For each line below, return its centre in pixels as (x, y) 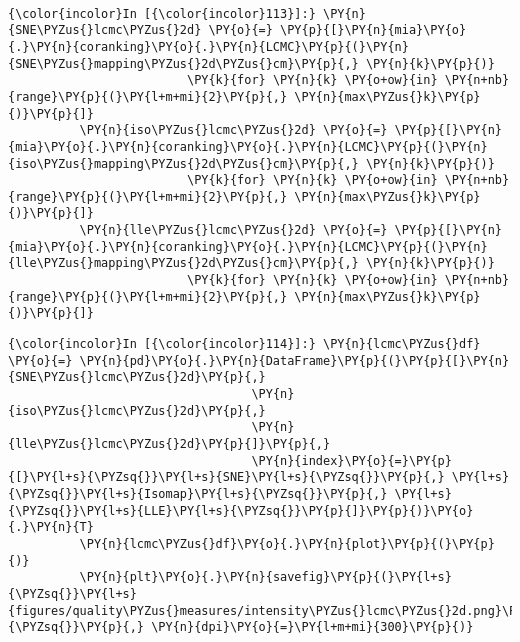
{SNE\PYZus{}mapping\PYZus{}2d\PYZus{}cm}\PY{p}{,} (183, 63)
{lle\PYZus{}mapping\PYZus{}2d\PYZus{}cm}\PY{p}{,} (183, 263)
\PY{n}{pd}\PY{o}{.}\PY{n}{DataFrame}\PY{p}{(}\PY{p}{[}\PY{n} (294, 360)
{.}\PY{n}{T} (51, 527)
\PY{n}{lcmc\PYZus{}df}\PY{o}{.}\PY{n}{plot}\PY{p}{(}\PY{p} (287, 543)
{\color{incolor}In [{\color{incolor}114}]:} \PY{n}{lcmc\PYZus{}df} (244, 344)
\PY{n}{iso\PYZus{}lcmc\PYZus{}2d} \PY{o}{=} (233, 130)
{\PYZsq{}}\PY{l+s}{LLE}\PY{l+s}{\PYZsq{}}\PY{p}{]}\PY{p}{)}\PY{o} (241, 510)
